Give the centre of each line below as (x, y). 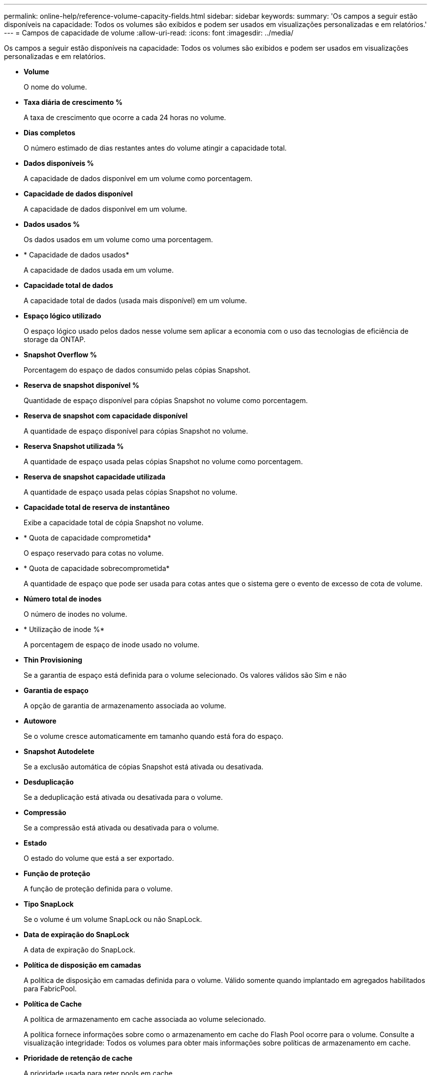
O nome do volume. (55, 87)
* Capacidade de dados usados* (77, 255)
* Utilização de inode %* (64, 629)
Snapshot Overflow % (60, 355)
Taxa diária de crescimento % (73, 102)
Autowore (40, 721)
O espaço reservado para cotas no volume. (94, 553)
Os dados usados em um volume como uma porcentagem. (118, 239)
